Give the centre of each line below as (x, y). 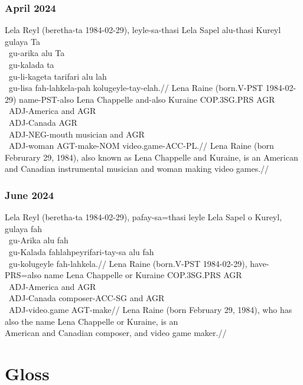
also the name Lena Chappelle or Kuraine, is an (92, 321)
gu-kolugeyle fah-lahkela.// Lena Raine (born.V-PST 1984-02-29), (128, 263)
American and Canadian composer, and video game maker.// (116, 333)
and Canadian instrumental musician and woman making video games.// (137, 169)
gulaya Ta (22, 41)
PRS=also (23, 275)
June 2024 (30, 195)
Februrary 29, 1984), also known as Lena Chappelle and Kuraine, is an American (151, 157)
